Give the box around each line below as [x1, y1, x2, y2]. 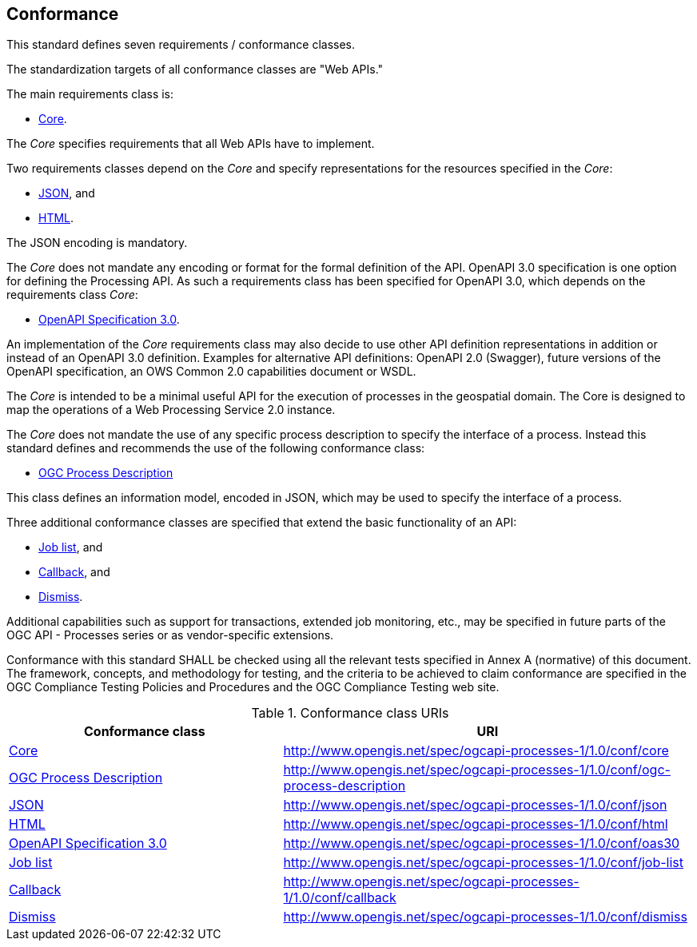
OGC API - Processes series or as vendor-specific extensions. [6, 628, 334, 643]
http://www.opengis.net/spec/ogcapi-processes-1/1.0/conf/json [283, 797, 667, 814]
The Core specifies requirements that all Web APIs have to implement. [6, 137, 375, 151]
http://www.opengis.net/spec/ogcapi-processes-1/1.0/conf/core [283, 742, 669, 759]
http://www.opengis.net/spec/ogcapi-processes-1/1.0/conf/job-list [283, 854, 684, 871]
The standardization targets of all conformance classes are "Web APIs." [6, 62, 384, 77]
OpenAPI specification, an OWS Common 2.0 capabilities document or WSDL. [6, 364, 416, 379]
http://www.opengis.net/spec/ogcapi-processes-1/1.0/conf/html [283, 816, 668, 833]
